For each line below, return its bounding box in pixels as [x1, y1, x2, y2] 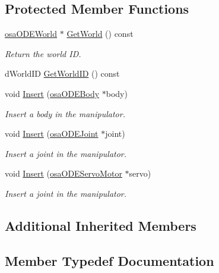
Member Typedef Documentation [5, 251, 214, 269]
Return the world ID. [5, 47, 81, 59]
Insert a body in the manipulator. [5, 107, 125, 120]
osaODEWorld [5, 27, 58, 40]
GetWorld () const [66, 27, 134, 40]
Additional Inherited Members [5, 216, 196, 234]
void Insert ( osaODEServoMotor [5, 167, 122, 180]
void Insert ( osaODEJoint [5, 127, 99, 140]
